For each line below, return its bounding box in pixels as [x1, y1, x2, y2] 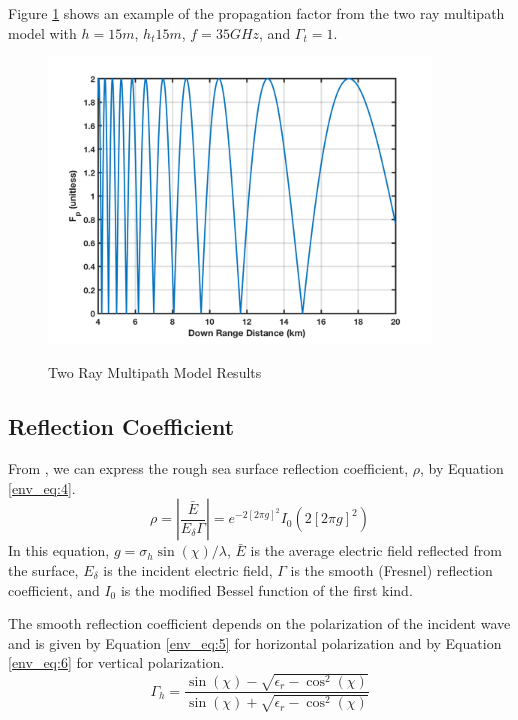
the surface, [8, 559, 79, 580]
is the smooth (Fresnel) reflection [290, 559, 493, 580]
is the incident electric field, [103, 559, 273, 580]
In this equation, [8, 540, 110, 561]
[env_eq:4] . [8, 477, 76, 498]
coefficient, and [8, 579, 100, 600]
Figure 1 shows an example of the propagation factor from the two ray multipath [8, 3, 505, 23]
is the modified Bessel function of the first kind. [120, 579, 413, 600]
